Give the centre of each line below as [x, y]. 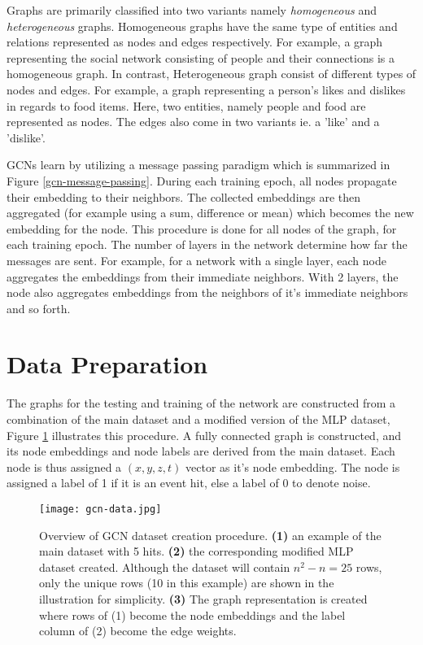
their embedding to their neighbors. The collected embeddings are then [184, 196]
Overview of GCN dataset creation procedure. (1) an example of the [210, 535]
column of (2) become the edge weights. [138, 631]
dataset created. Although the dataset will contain [165, 567]
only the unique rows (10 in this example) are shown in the [187, 583]
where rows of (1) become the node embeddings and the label [192, 614]
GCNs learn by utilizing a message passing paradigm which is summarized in [198, 165]
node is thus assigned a [64, 466]
